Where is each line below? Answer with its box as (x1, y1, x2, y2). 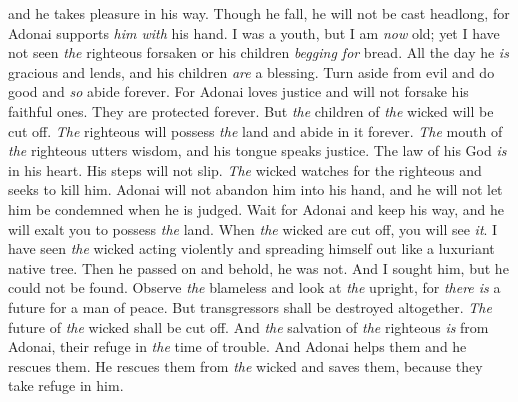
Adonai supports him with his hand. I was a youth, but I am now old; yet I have (8, 22, 500, 43)
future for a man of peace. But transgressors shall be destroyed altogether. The (8, 296, 492, 317)
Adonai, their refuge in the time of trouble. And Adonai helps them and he (8, 336, 467, 357)
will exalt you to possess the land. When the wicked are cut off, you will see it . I (8, 218, 498, 239)
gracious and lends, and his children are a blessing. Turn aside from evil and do (8, 61, 495, 82)
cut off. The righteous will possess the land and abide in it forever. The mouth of (8, 120, 503, 141)
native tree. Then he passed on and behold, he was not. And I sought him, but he (8, 257, 509, 278)
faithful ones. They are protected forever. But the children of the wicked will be (8, 100, 494, 121)
